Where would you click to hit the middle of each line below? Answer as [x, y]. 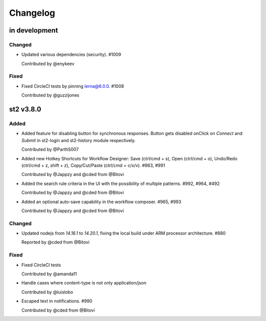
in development [34, 30]
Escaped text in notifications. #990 [57, 301]
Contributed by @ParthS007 [50, 149]
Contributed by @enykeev [48, 64]
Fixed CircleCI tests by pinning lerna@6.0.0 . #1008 [73, 86]
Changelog [32, 13]
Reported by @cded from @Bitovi [55, 242]
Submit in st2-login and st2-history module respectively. [79, 140]
